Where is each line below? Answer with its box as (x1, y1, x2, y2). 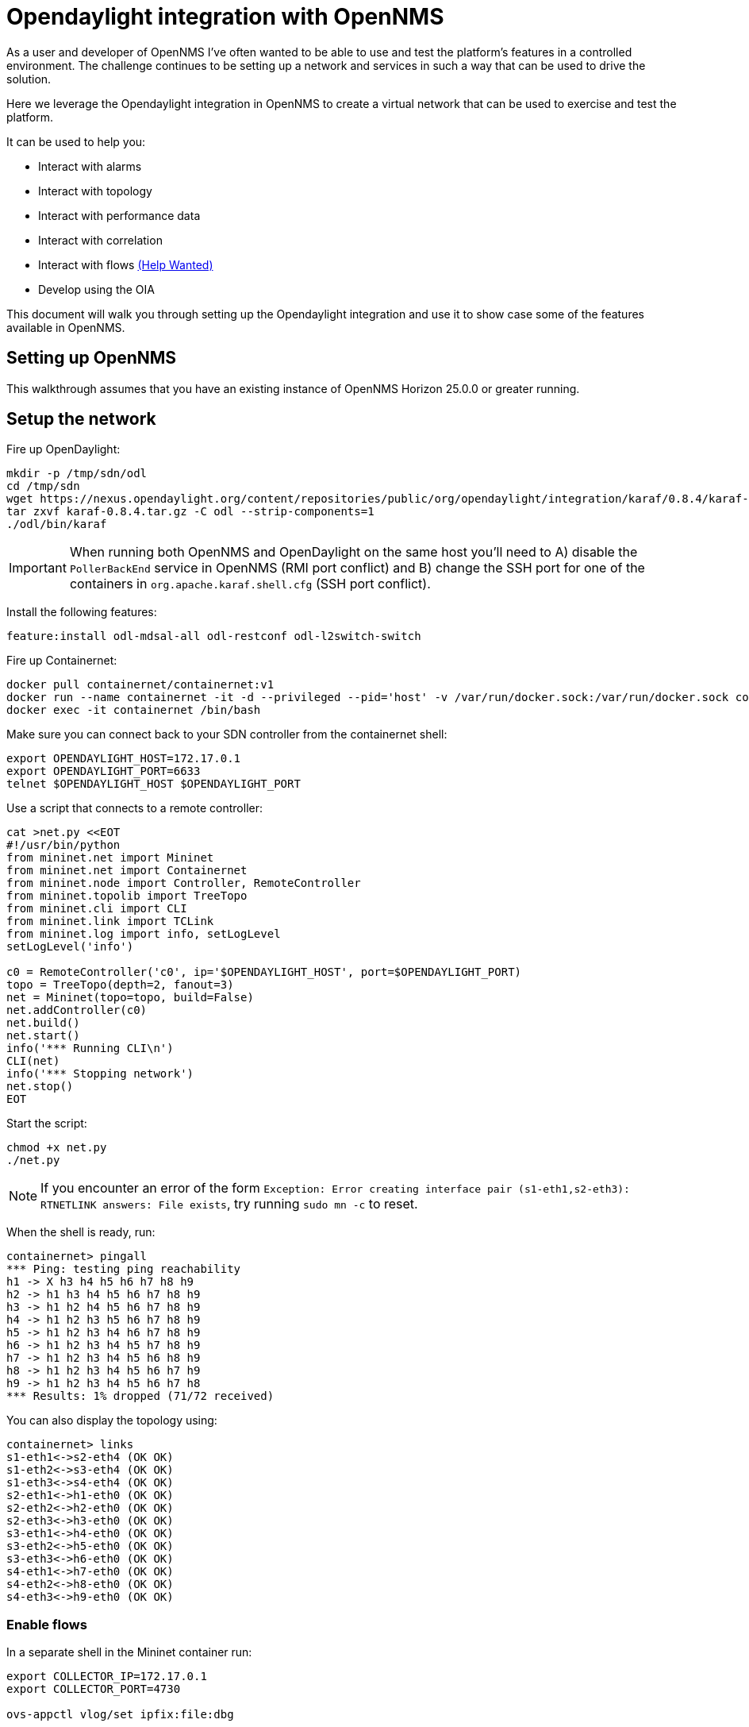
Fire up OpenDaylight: (6, 442, 121, 457)
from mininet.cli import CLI (6, 902, 187, 916)
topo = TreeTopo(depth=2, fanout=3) (6, 978, 234, 992)
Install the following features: (6, 605, 157, 619)
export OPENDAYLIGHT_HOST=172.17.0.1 (6, 752, 241, 765)
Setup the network (6, 409, 156, 430)
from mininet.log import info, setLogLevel (6, 927, 281, 941)
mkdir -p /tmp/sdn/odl (6, 467, 148, 480)
